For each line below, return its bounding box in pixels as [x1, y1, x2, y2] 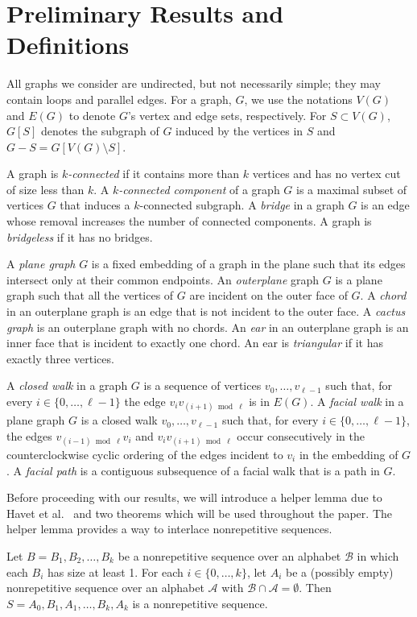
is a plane [335, 271, 382, 288]
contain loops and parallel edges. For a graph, [6, 90, 232, 107]
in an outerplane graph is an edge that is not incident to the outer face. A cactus [6, 303, 406, 320]
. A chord [360, 287, 407, 304]
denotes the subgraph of [40, 122, 159, 139]
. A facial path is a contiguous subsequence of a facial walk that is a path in [6, 462, 380, 478]
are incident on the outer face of [189, 287, 348, 304]
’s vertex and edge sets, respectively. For [127, 106, 327, 123]
